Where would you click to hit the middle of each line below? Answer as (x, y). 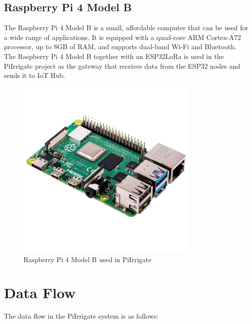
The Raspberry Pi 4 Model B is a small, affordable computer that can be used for (126, 28)
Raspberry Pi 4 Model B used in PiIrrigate (87, 259)
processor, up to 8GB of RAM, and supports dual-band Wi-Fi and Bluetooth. (120, 47)
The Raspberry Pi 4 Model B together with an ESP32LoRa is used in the (114, 56)
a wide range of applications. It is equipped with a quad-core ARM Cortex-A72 (123, 37)
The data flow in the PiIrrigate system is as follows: (81, 316)
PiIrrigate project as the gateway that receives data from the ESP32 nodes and (122, 66)
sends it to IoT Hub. (35, 75)
